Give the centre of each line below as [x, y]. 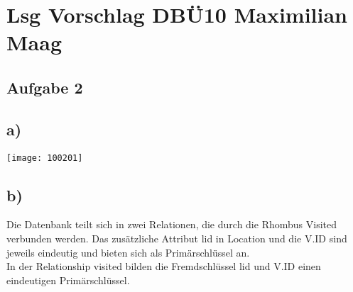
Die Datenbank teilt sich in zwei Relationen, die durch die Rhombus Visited [172, 224]
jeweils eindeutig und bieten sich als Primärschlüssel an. [128, 252]
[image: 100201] [45, 158]
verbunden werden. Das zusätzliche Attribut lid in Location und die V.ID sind [177, 238]
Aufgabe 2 [45, 87]
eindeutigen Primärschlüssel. [68, 280]
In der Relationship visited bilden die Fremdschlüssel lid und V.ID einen [164, 266]
